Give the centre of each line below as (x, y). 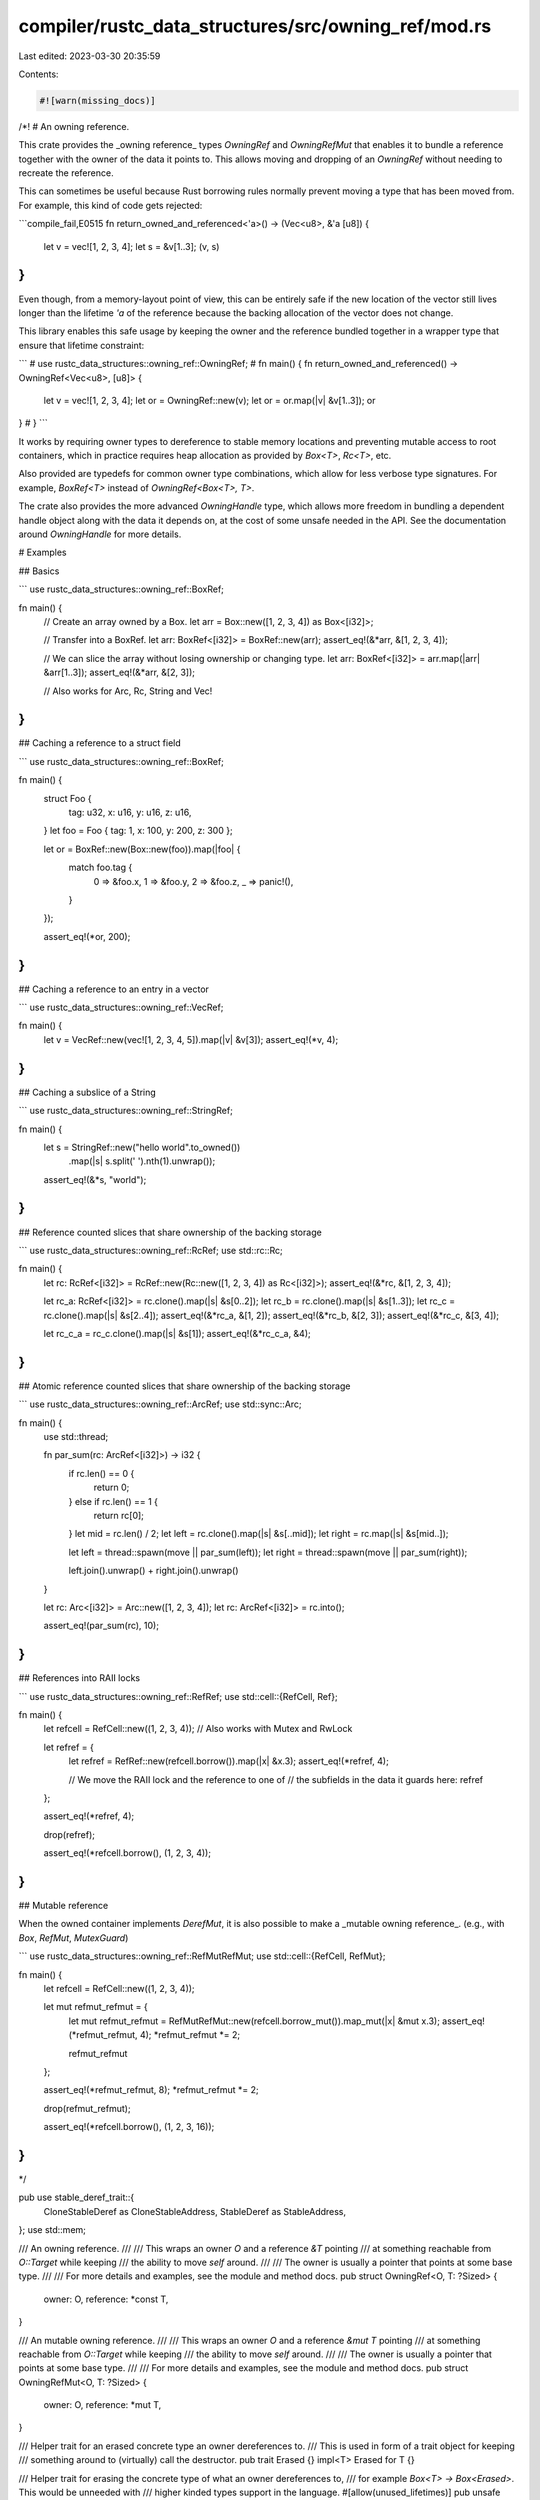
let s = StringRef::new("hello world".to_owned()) (142, 1147)
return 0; (111, 1487)
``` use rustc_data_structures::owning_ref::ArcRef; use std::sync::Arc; (160, 1404)
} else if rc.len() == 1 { (113, 1501)
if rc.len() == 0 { (101, 1473)
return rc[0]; (119, 1515)
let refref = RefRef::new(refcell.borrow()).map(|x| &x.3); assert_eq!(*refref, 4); (228, 1761)
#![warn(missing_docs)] (98, 100)
